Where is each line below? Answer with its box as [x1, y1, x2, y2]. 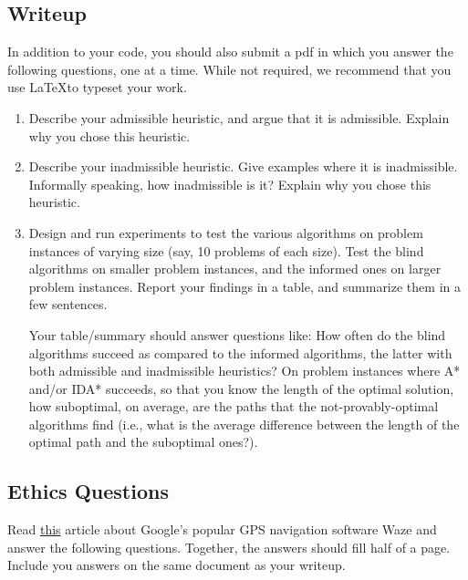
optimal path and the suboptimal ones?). [28, 432, 258, 451]
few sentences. [28, 295, 108, 314]
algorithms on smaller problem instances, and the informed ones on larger [28, 259, 442, 278]
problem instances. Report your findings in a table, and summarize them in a [28, 276, 461, 295]
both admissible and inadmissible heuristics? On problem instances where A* [28, 361, 461, 380]
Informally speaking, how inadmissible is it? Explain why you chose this [28, 174, 432, 193]
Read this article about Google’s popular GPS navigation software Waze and [7, 520, 437, 539]
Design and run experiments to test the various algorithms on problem [28, 223, 423, 242]
